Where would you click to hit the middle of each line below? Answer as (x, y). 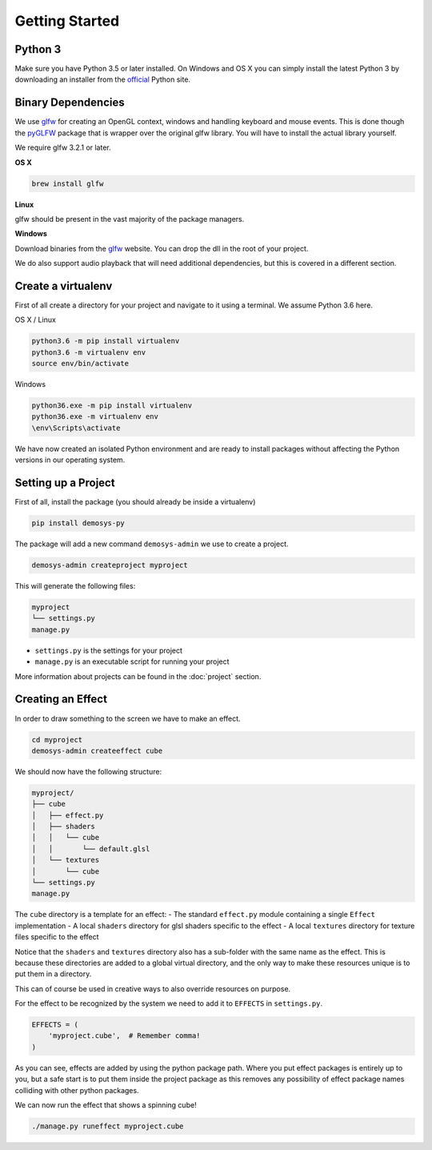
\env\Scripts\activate (76, 428)
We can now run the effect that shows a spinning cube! (106, 1105)
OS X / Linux (35, 320)
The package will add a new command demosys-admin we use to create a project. (152, 544)
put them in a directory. (53, 974)
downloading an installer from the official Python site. (103, 79)
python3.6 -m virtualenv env (89, 352)
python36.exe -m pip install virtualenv (112, 406)
